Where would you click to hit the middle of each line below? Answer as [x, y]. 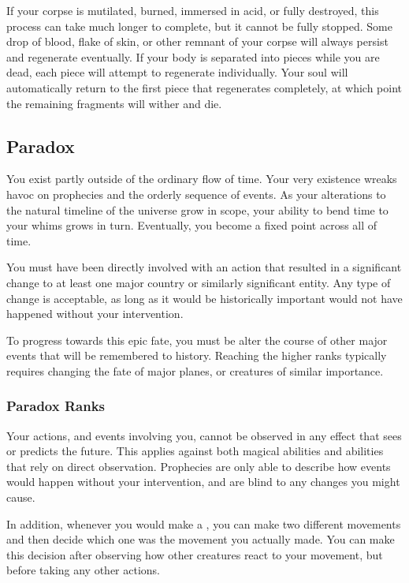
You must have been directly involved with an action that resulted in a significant [204, 267]
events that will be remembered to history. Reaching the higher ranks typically [197, 355]
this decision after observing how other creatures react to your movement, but [195, 554]
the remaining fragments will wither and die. [114, 103]
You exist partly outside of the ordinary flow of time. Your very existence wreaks [202, 179]
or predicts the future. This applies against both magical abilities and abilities [195, 451]
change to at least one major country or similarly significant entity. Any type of [199, 282]
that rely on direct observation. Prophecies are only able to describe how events [199, 466]
